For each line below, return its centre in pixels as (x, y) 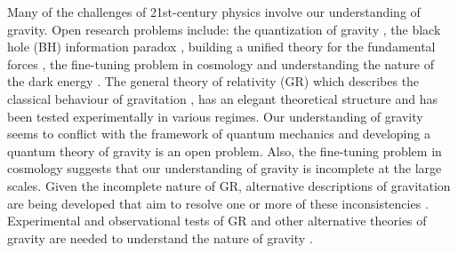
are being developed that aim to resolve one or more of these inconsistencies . (218, 203)
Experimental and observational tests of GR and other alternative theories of (217, 221)
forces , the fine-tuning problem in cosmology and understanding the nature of (221, 63)
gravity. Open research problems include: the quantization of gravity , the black (224, 29)
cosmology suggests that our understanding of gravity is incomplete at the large (225, 168)
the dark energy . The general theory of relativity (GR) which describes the (213, 81)
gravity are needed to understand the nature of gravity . (160, 237)
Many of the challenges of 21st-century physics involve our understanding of (214, 12)
